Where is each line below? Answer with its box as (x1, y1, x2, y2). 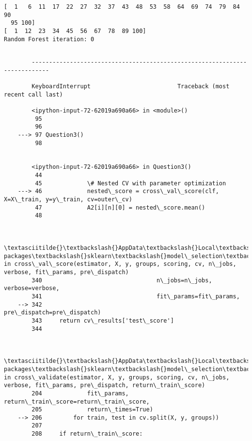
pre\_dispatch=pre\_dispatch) (4, 309, 101, 316)
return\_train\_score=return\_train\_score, (4, 398, 150, 405)
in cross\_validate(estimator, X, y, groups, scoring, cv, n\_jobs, (4, 374, 230, 381)
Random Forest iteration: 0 (4, 35, 94, 43)
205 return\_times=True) (31, 406, 153, 413)
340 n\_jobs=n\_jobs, (31, 277, 212, 284)
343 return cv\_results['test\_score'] (31, 317, 174, 324)
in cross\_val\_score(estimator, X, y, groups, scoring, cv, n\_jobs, (4, 261, 236, 268)
